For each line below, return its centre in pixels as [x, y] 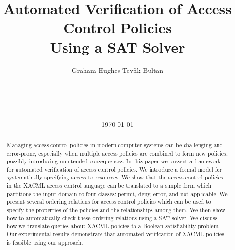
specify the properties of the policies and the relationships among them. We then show [116, 210]
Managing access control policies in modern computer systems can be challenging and [115, 145]
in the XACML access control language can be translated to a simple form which [109, 186]
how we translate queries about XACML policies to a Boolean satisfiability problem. [113, 226]
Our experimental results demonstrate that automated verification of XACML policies [115, 234]
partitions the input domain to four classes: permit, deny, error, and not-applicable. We [117, 193]
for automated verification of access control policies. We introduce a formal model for [114, 169]
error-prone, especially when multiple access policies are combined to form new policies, [117, 153]
